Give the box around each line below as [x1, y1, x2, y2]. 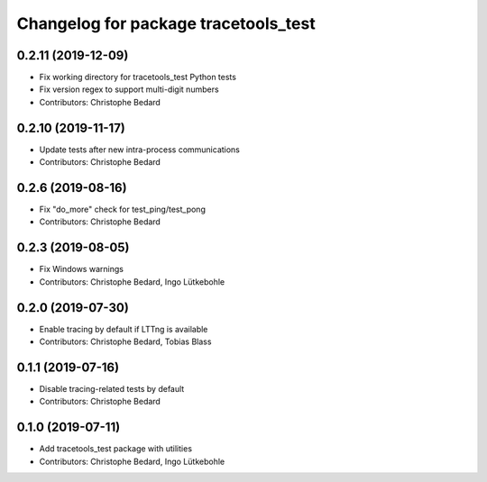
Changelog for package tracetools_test [16, 14, 316, 33]
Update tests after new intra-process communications [39, 144, 241, 155]
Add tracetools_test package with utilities [39, 443, 193, 454]
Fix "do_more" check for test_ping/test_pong [39, 204, 207, 215]
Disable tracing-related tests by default [39, 383, 185, 394]
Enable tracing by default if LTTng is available [39, 323, 208, 334]
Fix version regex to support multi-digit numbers [39, 84, 220, 95]
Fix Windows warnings [39, 264, 124, 275]
